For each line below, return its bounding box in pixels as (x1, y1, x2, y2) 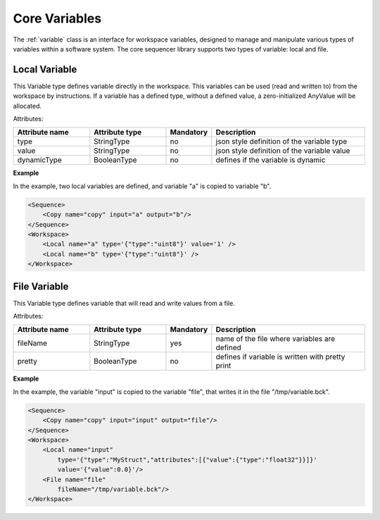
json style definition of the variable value (215, 146, 350, 156)
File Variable (13, 280, 69, 292)
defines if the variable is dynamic (215, 155, 326, 165)
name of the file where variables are (215, 334, 336, 344)
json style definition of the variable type (215, 137, 348, 147)
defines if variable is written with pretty (215, 352, 346, 362)
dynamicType (17, 155, 63, 165)
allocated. (13, 101, 42, 110)
